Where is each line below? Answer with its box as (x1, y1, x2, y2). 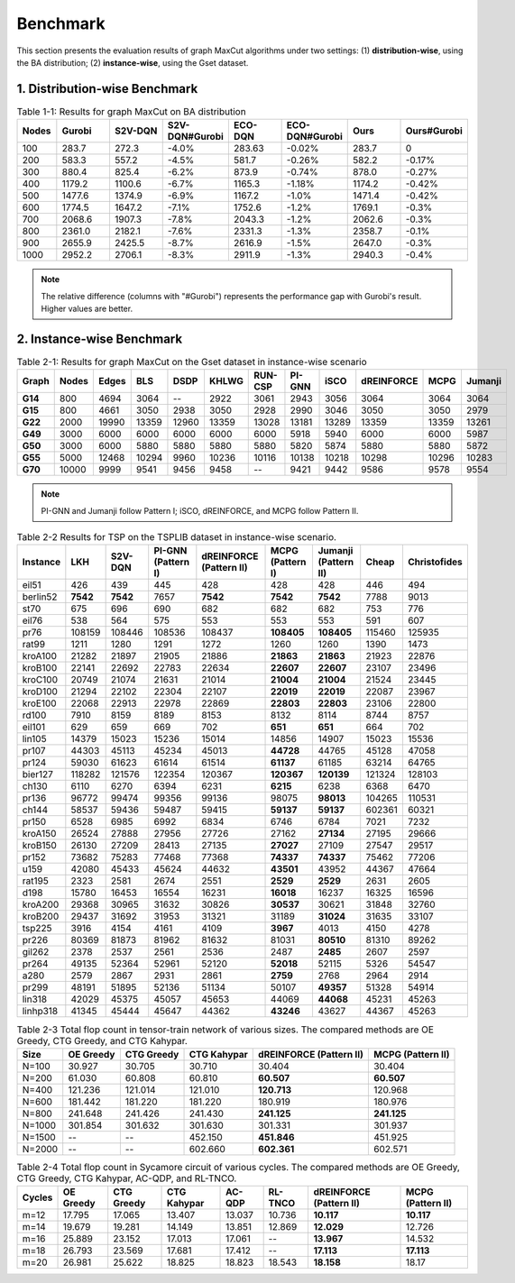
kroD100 (22, 685, 59, 698)
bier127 (22, 768, 54, 781)
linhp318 (22, 1005, 59, 1018)
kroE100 (22, 697, 58, 710)
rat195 (22, 875, 49, 887)
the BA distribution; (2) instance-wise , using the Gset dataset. (16, 57, 249, 68)
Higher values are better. (41, 303, 133, 314)
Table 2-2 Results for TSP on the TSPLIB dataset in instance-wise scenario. (16, 531, 337, 544)
